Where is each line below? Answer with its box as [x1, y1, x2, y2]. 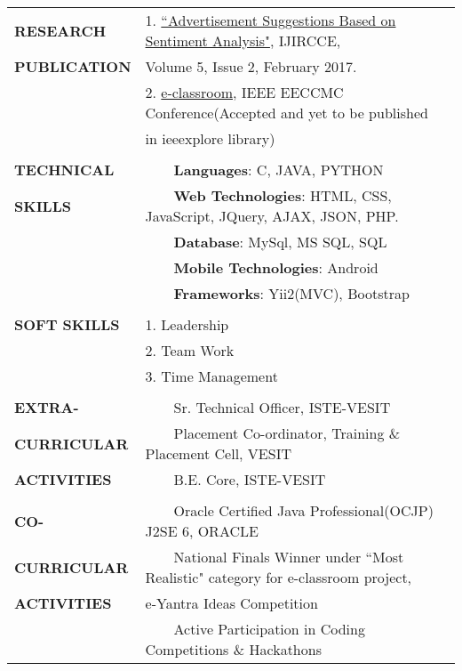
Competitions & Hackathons [145, 639, 322, 659]
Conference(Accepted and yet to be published [145, 102, 428, 123]
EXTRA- [14, 397, 79, 417]
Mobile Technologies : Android [173, 257, 378, 278]
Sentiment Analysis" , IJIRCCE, [145, 30, 341, 51]
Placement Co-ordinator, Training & [173, 423, 401, 443]
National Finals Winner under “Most [173, 546, 404, 567]
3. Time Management [145, 366, 278, 386]
